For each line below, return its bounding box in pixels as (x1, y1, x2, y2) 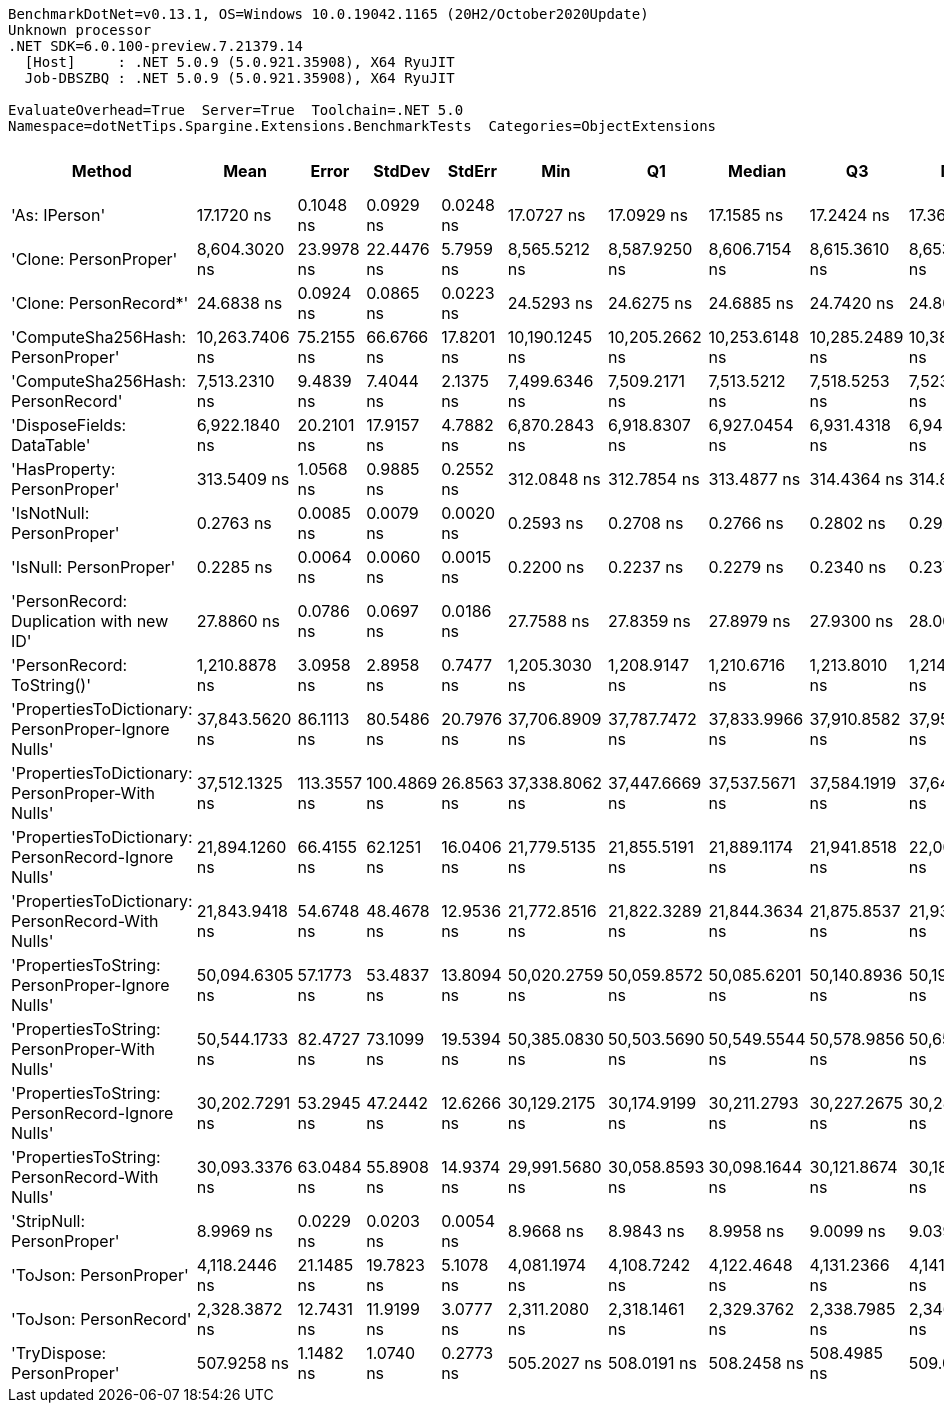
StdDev (373, 161, 430, 181)
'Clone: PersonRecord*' (11, 293, 189, 313)
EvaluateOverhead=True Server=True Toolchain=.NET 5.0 (8, 102, 464, 118)
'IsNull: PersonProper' (11, 557, 176, 577)
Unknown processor (8, 22, 152, 38)
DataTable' (11, 435, 91, 455)
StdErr (447, 161, 497, 181)
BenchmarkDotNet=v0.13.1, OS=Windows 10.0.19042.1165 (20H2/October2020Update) (8, 6, 649, 22)
